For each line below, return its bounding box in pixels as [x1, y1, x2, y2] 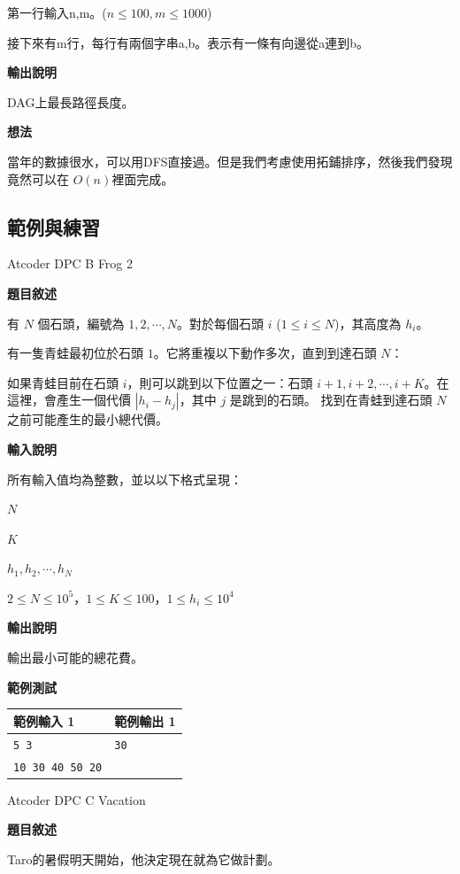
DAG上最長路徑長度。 [7, 92, 134, 111]
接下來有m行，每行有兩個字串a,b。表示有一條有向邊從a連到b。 [7, 33, 370, 51]
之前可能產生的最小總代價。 [7, 410, 168, 429]
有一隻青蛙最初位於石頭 [7, 344, 143, 362]
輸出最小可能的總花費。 [7, 648, 143, 667]
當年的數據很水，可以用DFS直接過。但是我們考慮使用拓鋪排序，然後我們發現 [7, 151, 453, 170]
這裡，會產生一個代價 [7, 391, 131, 409]
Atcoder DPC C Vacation [7, 790, 146, 808]
